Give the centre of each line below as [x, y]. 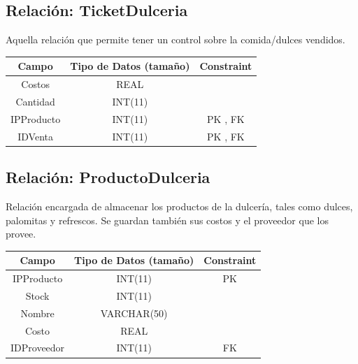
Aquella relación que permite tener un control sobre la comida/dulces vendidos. [176, 39]
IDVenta [35, 136]
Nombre [37, 313]
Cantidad [35, 101]
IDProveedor [38, 348]
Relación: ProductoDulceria [108, 177]
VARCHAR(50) [134, 313]
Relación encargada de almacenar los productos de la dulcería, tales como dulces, [179, 206]
